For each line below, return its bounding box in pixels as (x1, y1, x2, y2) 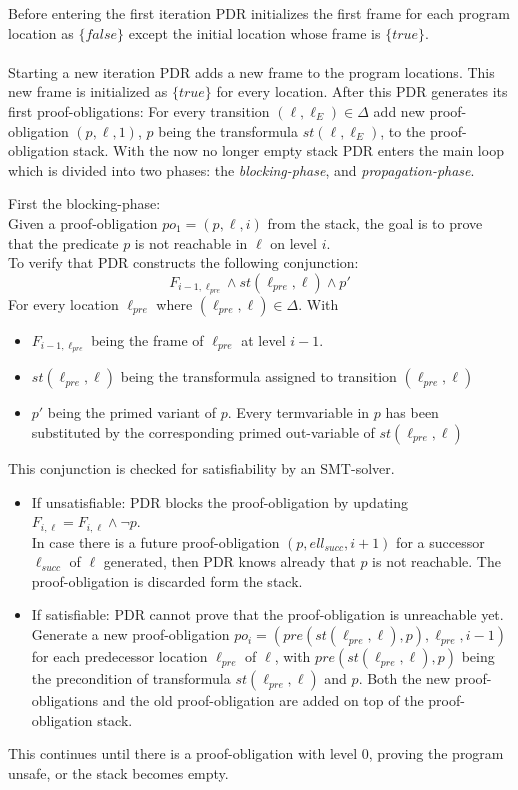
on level (270, 232, 317, 253)
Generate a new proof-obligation (31, 624, 230, 645)
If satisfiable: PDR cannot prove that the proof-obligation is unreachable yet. (31, 604, 504, 625)
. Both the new (358, 668, 451, 689)
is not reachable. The (372, 551, 501, 572)
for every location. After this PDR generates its (216, 81, 508, 102)
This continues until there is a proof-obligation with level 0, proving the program (8, 743, 504, 764)
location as (8, 22, 74, 43)
